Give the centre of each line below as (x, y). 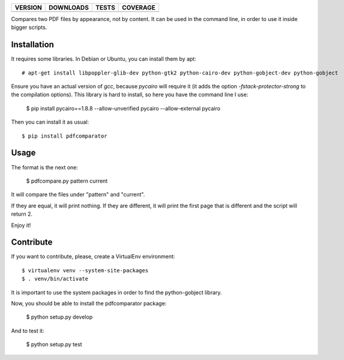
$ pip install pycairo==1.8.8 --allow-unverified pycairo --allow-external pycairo (123, 108)
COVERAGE (139, 8)
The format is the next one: (44, 167)
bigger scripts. (29, 28)
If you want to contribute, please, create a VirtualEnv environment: (93, 257)
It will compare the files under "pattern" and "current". (78, 195)
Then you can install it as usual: (50, 122)
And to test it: (28, 331)
